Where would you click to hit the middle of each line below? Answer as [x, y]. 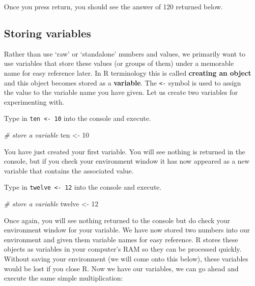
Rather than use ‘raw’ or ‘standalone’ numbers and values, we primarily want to [125, 53]
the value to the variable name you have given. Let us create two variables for [121, 92]
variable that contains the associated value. [69, 170]
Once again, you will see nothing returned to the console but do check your [117, 220]
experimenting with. [34, 101]
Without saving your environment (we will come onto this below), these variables [126, 259]
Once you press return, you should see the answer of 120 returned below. [113, 6]
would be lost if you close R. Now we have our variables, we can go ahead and [121, 268]
